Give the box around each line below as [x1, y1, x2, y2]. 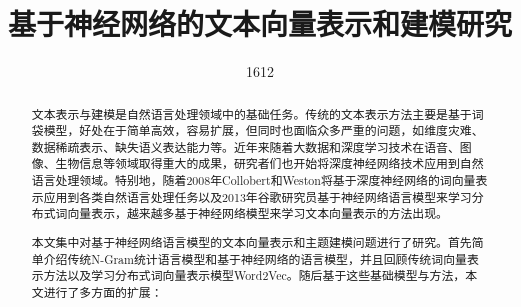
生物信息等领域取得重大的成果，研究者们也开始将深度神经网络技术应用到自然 [55, 155, 484, 172]
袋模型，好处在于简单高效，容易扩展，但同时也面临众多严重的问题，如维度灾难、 [31, 122, 484, 139]
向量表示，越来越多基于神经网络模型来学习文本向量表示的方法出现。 [67, 205, 448, 222]
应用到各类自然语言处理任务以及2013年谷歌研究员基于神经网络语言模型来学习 [43, 188, 472, 205]
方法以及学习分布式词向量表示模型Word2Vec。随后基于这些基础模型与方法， [43, 267, 466, 284]
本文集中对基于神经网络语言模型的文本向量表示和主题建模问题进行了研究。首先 [31, 234, 472, 250]
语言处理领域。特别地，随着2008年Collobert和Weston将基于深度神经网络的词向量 [31, 172, 476, 189]
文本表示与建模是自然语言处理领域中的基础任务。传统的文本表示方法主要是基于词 [31, 105, 484, 122]
